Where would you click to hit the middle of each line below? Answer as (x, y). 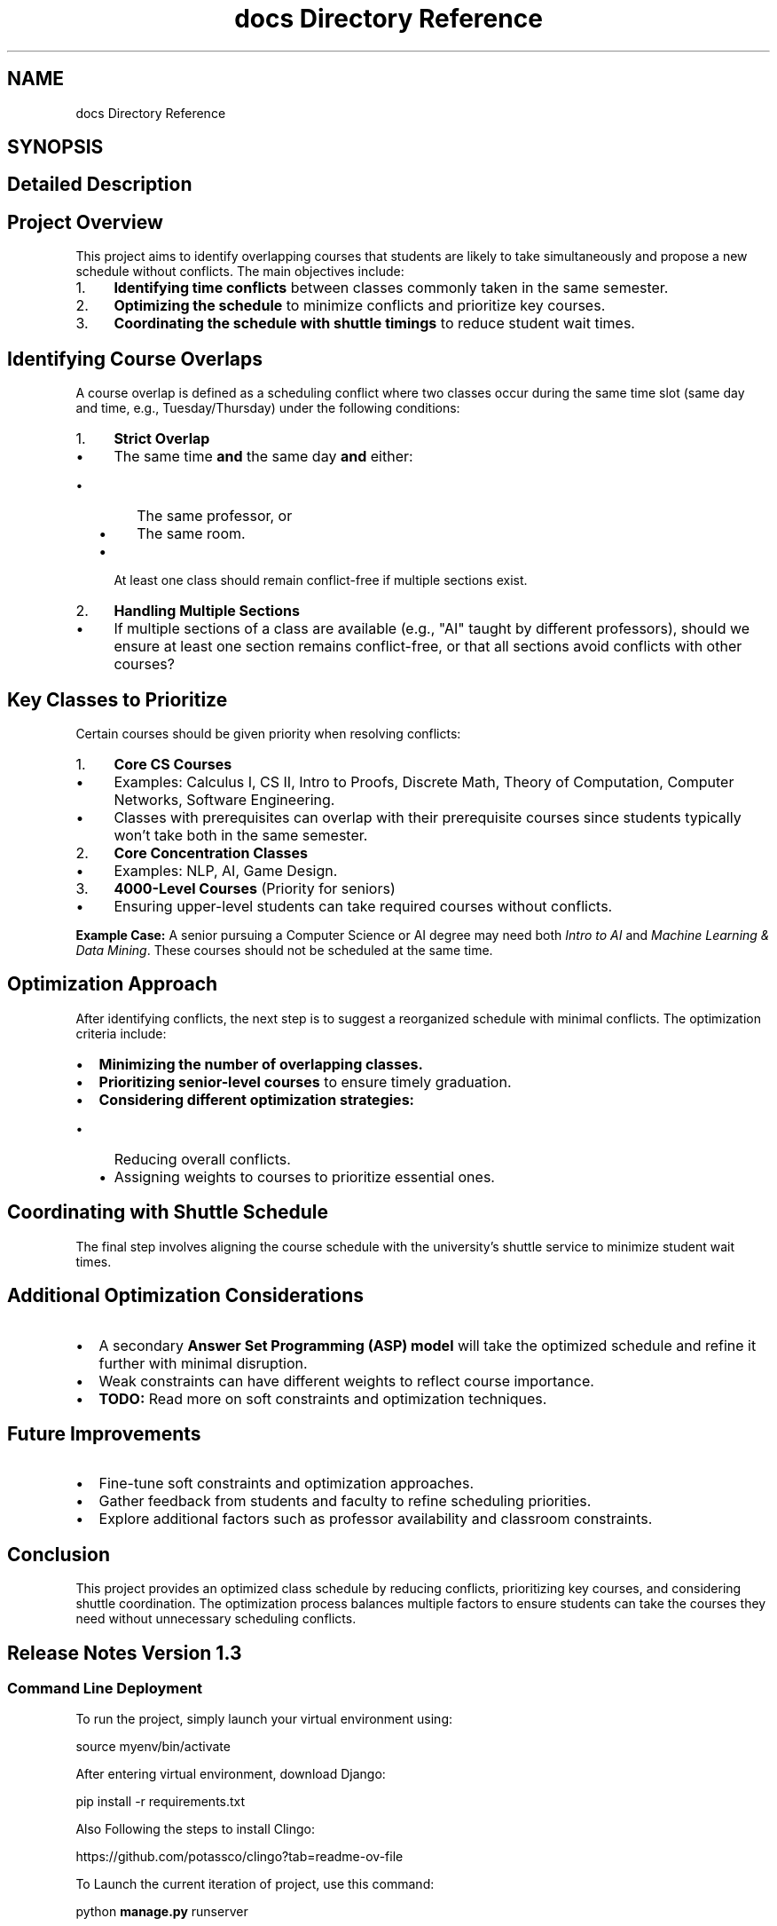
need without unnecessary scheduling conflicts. (216, 1619)
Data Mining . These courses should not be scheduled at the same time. (284, 950)
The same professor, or (215, 516)
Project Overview (85, 222)
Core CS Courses (173, 764)
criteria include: (121, 1033)
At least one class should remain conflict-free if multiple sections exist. (321, 580)
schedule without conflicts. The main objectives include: (240, 272)
